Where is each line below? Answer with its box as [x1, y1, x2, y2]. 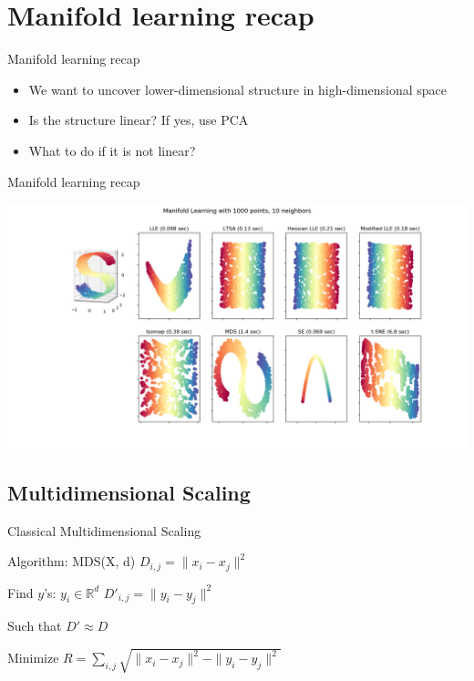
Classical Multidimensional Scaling [7, 521, 201, 540]
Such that [7, 616, 62, 635]
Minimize [7, 648, 59, 667]
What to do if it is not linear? [28, 140, 196, 160]
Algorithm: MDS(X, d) [7, 552, 136, 571]
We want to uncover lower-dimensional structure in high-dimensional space [28, 79, 447, 98]
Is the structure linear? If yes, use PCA [28, 110, 249, 129]
